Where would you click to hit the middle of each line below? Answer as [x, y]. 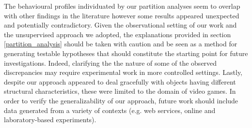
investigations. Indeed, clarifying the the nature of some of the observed [110, 63]
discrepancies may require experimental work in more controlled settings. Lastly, [123, 72]
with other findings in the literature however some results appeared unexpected [122, 15]
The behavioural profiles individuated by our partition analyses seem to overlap [122, 6]
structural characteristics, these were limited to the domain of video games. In [120, 91]
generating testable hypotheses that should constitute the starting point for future [126, 53]
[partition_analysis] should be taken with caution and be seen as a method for [121, 44]
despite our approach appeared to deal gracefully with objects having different [120, 81]
